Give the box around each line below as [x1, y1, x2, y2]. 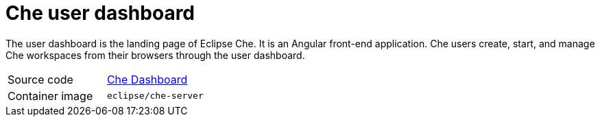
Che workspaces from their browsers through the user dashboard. [5, 49, 305, 61]
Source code [8, 72, 73, 86]
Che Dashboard [106, 72, 188, 86]
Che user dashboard [5, 1, 195, 25]
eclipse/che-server [106, 90, 204, 101]
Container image [8, 88, 93, 103]
